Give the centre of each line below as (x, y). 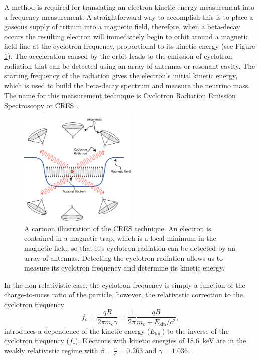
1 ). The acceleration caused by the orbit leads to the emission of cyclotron (118, 56)
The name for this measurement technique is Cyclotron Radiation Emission (120, 95)
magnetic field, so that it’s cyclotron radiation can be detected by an (130, 248)
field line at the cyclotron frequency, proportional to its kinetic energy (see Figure (130, 46)
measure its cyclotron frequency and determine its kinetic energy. (124, 268)
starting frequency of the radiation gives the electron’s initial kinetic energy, (121, 76)
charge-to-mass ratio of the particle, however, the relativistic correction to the (124, 294)
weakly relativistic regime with (51, 350)
